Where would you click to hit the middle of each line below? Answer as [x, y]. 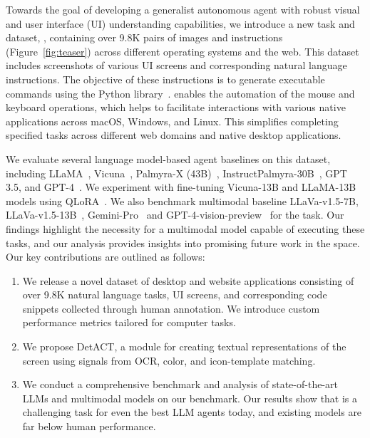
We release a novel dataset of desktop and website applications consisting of [188, 280]
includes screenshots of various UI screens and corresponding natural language [176, 65]
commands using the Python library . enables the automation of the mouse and [180, 93]
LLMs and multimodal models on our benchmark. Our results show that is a [190, 398]
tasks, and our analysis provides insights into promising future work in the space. [183, 243]
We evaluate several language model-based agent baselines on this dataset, [168, 158]
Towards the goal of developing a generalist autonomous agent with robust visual [183, 9]
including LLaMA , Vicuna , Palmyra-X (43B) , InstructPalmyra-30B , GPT [176, 173]
